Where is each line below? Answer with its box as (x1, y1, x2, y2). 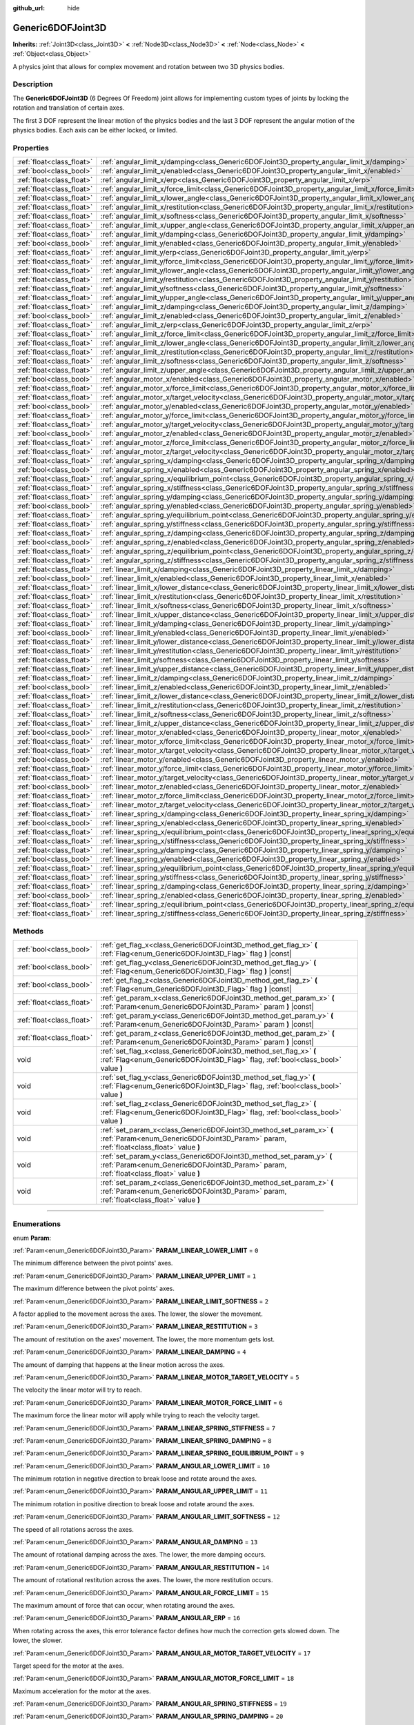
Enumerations (12, 1219, 61, 1229)
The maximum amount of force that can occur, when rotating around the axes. (12, 1601, 235, 1609)
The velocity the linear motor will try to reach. (12, 1386, 142, 1394)
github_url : (12, 4, 45, 12)
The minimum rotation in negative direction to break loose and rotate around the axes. (12, 1475, 257, 1483)
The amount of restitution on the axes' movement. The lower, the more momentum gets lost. (12, 1335, 275, 1343)
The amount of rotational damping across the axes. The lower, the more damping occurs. (12, 1550, 266, 1559)
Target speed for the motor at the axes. (12, 1662, 124, 1670)
